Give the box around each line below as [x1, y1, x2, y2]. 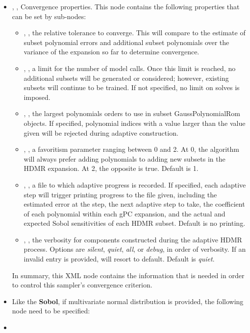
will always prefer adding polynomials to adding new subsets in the [24, 153, 225, 164]
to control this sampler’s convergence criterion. [12, 280, 152, 290]
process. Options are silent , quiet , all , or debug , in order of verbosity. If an [24, 244, 246, 254]
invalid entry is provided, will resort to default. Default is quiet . [24, 254, 215, 264]
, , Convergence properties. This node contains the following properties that [12, 1, 240, 11]
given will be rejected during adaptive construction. [24, 127, 178, 138]
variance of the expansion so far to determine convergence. [24, 47, 200, 57]
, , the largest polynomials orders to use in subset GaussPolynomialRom [24, 108, 241, 119]
